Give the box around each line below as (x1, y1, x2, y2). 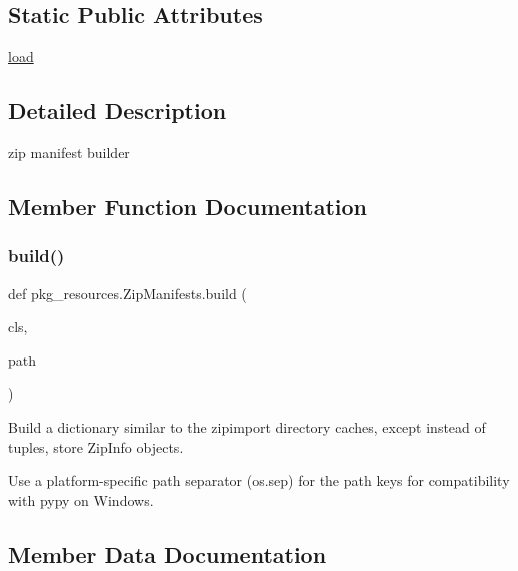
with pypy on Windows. (8, 489, 154, 510)
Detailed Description (8, 95, 227, 126)
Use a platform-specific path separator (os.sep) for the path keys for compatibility (8, 470, 510, 491)
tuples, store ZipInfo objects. (8, 436, 184, 457)
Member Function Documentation (8, 190, 368, 221)
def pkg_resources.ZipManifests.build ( (8, 282, 247, 303)
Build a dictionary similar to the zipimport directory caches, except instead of (8, 416, 486, 437)
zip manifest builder (8, 142, 130, 162)
